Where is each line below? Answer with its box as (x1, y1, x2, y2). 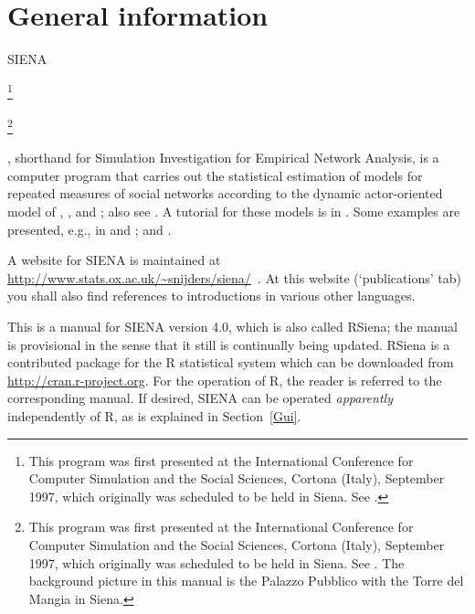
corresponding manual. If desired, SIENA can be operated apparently (7, 388, 393, 408)
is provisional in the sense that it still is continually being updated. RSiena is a (7, 334, 450, 354)
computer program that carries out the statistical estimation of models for (7, 165, 423, 185)
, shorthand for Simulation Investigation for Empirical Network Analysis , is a (7, 148, 439, 167)
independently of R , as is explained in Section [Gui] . (7, 406, 301, 425)
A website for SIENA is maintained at (7, 250, 221, 270)
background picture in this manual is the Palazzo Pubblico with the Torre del (28, 571, 464, 590)
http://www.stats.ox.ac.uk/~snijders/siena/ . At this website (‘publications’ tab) (7, 268, 461, 287)
